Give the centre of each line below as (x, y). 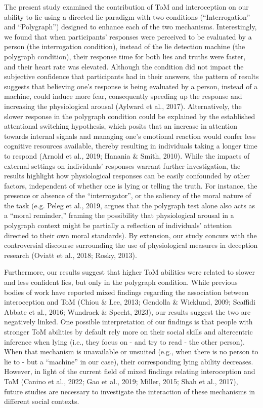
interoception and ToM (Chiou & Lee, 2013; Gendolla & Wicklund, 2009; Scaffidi (130, 302)
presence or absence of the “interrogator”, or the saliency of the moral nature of (128, 195)
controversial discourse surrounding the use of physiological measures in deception (131, 245)
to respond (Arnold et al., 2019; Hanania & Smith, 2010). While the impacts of (127, 155)
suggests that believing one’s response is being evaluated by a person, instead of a (131, 86)
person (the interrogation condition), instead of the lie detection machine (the (125, 46)
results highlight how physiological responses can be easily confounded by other (127, 176)
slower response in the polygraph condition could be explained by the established (130, 116)
